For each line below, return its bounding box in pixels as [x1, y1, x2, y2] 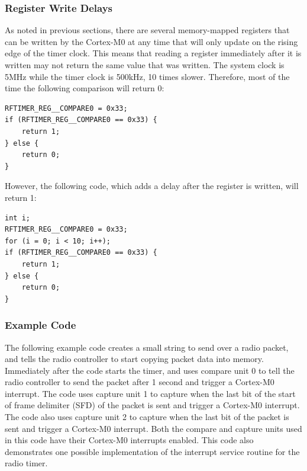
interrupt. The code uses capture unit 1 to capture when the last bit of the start [5, 387, 296, 399]
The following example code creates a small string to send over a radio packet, [5, 341, 289, 353]
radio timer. [5, 457, 48, 469]
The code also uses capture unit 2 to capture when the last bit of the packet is [5, 411, 289, 423]
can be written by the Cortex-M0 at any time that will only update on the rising [5, 35, 298, 47]
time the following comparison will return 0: [5, 82, 164, 94]
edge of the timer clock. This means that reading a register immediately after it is [5, 47, 302, 59]
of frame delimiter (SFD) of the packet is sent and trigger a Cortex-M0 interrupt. [5, 399, 300, 411]
